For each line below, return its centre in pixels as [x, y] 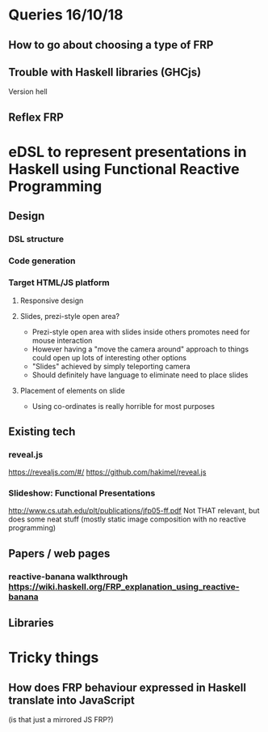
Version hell [28, 91]
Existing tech [42, 431]
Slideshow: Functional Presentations [82, 493]
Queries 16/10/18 [66, 15]
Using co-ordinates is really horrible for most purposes [124, 406]
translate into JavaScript [71, 700]
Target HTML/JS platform [59, 283]
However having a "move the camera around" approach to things [140, 349]
